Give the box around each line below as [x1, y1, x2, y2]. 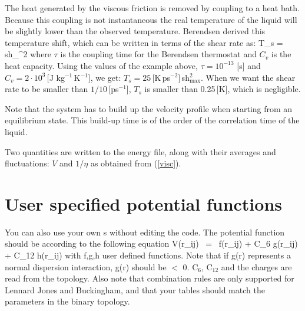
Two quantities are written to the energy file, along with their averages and [5, 145, 276, 158]
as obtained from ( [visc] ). [90, 157, 181, 169]
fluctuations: [5, 157, 49, 169]
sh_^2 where [5, 48, 52, 60]
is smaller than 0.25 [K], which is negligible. [144, 83, 301, 95]
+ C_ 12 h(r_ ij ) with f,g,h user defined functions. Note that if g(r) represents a [5, 249, 291, 261]
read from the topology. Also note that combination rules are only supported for [5, 272, 294, 284]
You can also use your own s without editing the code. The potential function [5, 225, 285, 238]
